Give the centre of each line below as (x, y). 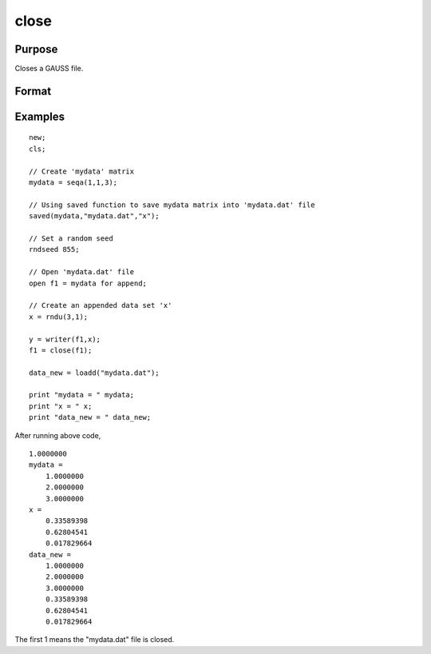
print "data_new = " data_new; (90, 417)
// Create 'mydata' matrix (82, 171)
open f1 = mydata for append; (88, 283)
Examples (40, 116)
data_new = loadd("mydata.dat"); (94, 373)
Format (33, 91)
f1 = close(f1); (61, 350)
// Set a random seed (71, 239)
